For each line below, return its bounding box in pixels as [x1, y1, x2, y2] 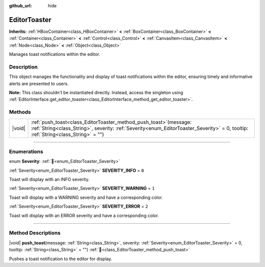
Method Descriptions [9, 230, 61, 237]
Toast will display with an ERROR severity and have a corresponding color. [9, 213, 159, 218]
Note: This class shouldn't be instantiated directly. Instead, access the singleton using [9, 90, 184, 95]
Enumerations [9, 148, 44, 155]
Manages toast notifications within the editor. [9, 52, 101, 57]
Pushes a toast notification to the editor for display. [9, 256, 112, 262]
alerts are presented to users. [9, 80, 69, 86]
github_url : [9, 3, 32, 8]
